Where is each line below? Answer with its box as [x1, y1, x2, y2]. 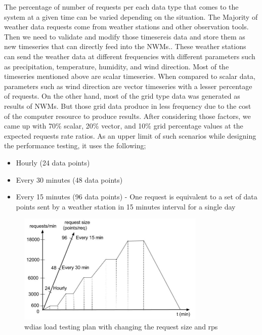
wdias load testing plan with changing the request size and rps [24, 321, 218, 331]
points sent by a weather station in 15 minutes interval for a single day [16, 201, 236, 212]
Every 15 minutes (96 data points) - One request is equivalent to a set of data [16, 191, 257, 202]
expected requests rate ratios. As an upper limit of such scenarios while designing [4, 130, 256, 141]
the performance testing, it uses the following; [4, 140, 146, 151]
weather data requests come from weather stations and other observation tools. [4, 21, 249, 32]
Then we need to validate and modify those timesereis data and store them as [4, 31, 245, 41]
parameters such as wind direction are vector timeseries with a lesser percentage [4, 80, 252, 91]
